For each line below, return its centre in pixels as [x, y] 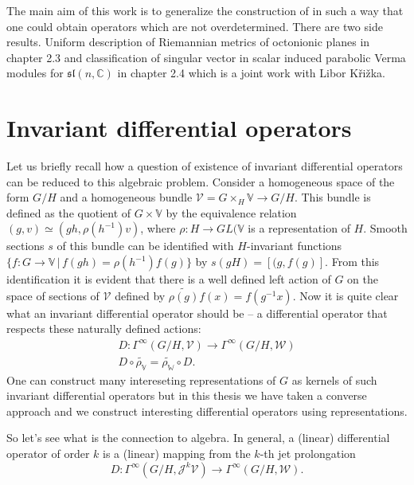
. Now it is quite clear [346, 295]
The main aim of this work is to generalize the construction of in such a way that [205, 10]
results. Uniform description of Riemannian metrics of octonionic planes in [188, 42]
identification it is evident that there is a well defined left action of [169, 279]
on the [363, 279]
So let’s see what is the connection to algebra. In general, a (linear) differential [198, 438]
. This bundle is [332, 197]
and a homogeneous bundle [126, 197]
